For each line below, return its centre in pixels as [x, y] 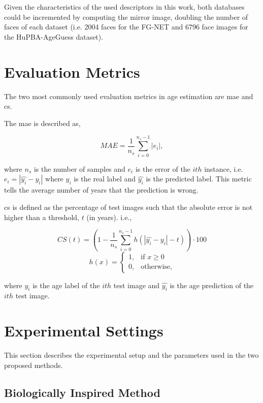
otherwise [156, 267]
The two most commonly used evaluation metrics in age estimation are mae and [129, 96]
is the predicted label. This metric [199, 179]
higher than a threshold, [42, 217]
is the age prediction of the [212, 285]
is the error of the [163, 168]
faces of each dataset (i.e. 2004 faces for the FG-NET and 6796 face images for [126, 27]
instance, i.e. [224, 168]
